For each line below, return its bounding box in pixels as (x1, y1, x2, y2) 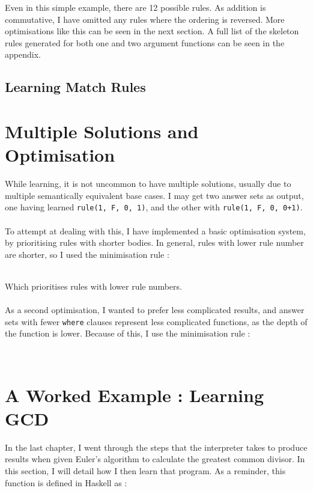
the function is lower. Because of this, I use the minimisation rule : (5, 327, 251, 340)
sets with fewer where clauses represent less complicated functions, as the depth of (5, 315, 308, 328)
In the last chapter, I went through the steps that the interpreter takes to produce (5, 441, 308, 453)
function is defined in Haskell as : (5, 476, 127, 489)
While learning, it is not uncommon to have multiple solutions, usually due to (5, 177, 291, 190)
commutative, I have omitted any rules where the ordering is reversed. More (5, 13, 285, 25)
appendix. (5, 48, 41, 61)
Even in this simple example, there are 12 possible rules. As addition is (5, 1, 266, 13)
